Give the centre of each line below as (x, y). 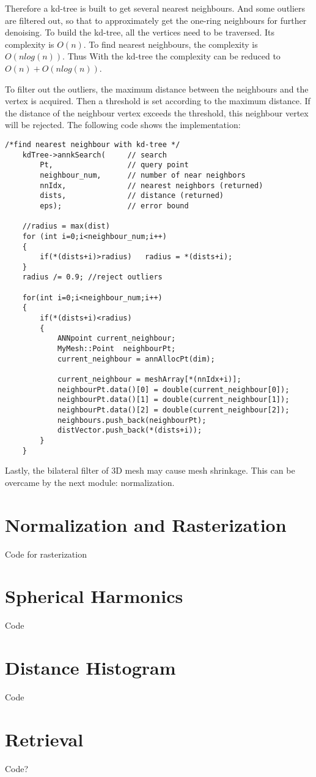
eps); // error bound (114, 206)
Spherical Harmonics (94, 596)
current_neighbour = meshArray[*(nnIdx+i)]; (149, 380)
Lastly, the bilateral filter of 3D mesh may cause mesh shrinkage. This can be (150, 470)
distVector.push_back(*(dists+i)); (130, 430)
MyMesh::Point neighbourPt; (116, 349)
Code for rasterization (46, 554)
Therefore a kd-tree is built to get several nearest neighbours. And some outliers (155, 8)
